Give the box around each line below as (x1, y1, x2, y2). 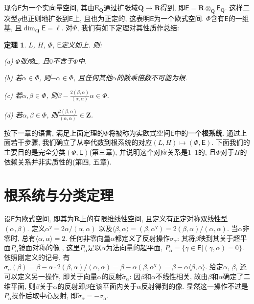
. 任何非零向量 (65, 233, 111, 243)
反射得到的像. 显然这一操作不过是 (141, 281, 248, 291)
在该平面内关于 (89, 281, 137, 291)
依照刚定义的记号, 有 (4, 252, 70, 262)
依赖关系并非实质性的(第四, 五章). (4, 156, 112, 166)
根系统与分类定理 (4, 185, 114, 205)
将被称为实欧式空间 (108, 127, 170, 138)
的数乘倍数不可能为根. (116, 72, 187, 83)
